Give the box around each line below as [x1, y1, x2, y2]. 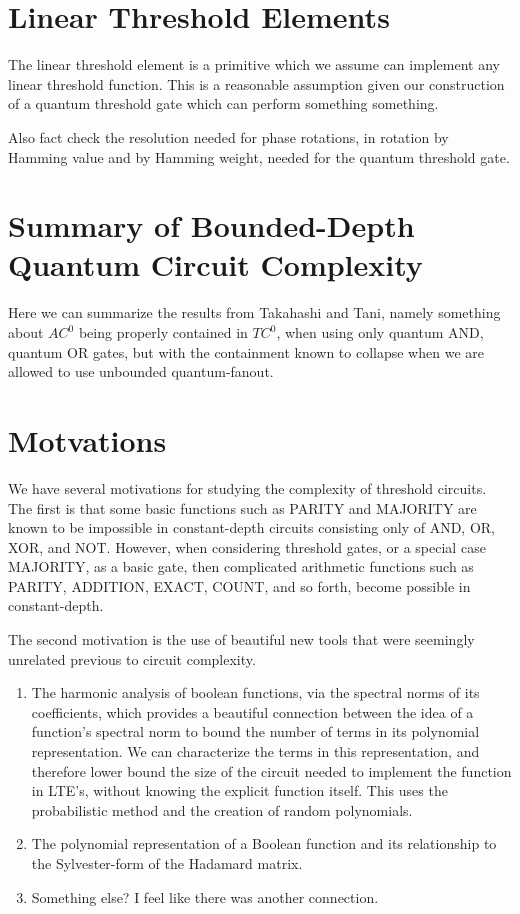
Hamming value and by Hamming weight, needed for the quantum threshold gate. [8, 146, 510, 167]
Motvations [8, 419, 167, 460]
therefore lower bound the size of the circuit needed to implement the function [31, 760, 512, 781]
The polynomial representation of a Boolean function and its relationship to [31, 833, 497, 854]
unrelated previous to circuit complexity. [8, 648, 256, 669]
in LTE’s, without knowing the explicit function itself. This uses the [31, 780, 448, 801]
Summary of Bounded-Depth [8, 205, 415, 246]
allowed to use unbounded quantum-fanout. [8, 361, 274, 382]
